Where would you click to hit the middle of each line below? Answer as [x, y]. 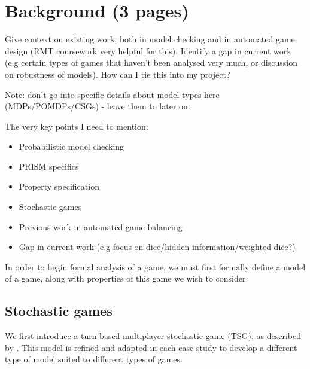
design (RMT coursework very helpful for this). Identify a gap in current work [148, 51]
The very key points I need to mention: [77, 126]
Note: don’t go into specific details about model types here [112, 94]
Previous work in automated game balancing [101, 226]
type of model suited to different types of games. [94, 359]
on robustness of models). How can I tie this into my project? [118, 74]
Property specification [59, 186]
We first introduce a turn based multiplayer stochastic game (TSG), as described [153, 336]
